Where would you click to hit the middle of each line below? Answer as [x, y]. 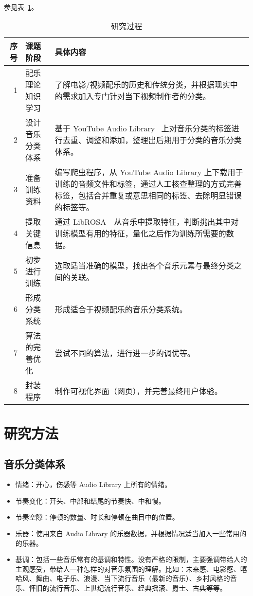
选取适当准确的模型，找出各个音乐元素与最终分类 [144, 265]
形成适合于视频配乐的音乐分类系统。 [121, 309]
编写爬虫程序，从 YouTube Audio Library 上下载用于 [149, 172]
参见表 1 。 [21, 7]
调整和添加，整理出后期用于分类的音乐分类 [164, 140]
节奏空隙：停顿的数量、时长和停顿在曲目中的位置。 [97, 517]
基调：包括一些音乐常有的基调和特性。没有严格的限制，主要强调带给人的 [131, 559]
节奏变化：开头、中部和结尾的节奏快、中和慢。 [90, 500]
